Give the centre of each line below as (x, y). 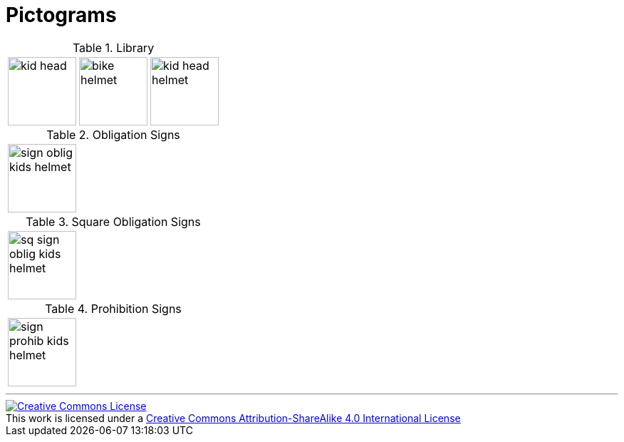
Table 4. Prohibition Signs (113, 308)
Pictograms (61, 15)
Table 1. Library (113, 47)
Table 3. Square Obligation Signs (113, 221)
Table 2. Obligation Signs (113, 134)
